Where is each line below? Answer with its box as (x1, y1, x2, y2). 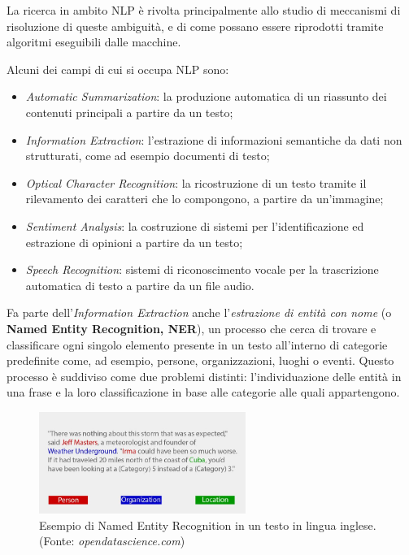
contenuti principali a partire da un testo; (25, 103, 233, 120)
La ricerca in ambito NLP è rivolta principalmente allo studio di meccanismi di (7, 2, 401, 18)
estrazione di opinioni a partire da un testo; (25, 233, 243, 250)
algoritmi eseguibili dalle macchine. (7, 33, 181, 50)
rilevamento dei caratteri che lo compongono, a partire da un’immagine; (25, 190, 384, 207)
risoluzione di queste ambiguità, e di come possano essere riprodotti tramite (7, 17, 384, 34)
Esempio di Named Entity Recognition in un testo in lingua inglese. (39, 516, 376, 533)
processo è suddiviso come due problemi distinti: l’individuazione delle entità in (7, 367, 402, 384)
